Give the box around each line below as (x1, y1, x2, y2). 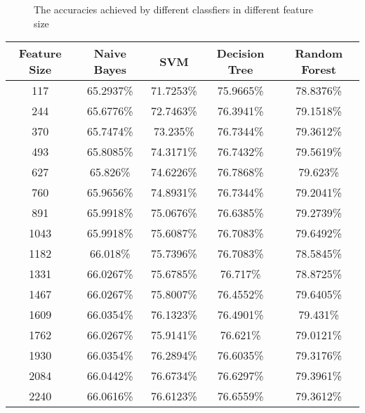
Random (295, 45, 343, 62)
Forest (301, 61, 337, 78)
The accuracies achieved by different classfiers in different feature (34, 2, 313, 16)
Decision (216, 45, 265, 62)
